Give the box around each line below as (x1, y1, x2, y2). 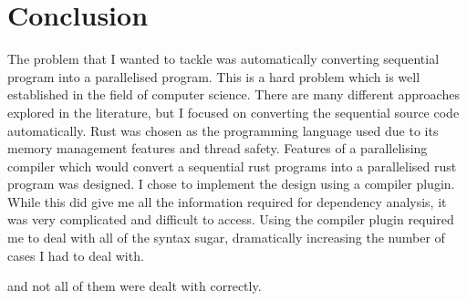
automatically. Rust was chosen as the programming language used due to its (7, 120, 439, 140)
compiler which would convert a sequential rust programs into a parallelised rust (7, 156, 457, 175)
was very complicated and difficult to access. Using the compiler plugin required (7, 210, 454, 229)
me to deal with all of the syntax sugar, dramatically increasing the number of (7, 228, 445, 247)
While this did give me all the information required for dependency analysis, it (7, 192, 447, 211)
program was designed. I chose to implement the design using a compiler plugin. (7, 174, 455, 193)
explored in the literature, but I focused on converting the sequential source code (7, 102, 460, 121)
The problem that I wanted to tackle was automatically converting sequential (7, 49, 440, 68)
